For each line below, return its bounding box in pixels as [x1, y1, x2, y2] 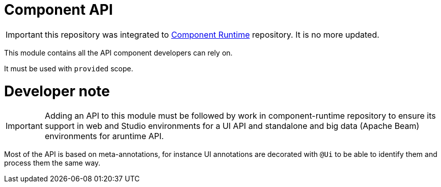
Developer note [4, 82, 110, 100]
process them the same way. [4, 158, 101, 168]
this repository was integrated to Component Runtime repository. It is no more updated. [44, 29, 379, 40]
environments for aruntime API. [44, 131, 164, 142]
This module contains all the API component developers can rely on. [4, 48, 233, 57]
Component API [4, 1, 113, 18]
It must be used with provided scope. [4, 64, 133, 73]
